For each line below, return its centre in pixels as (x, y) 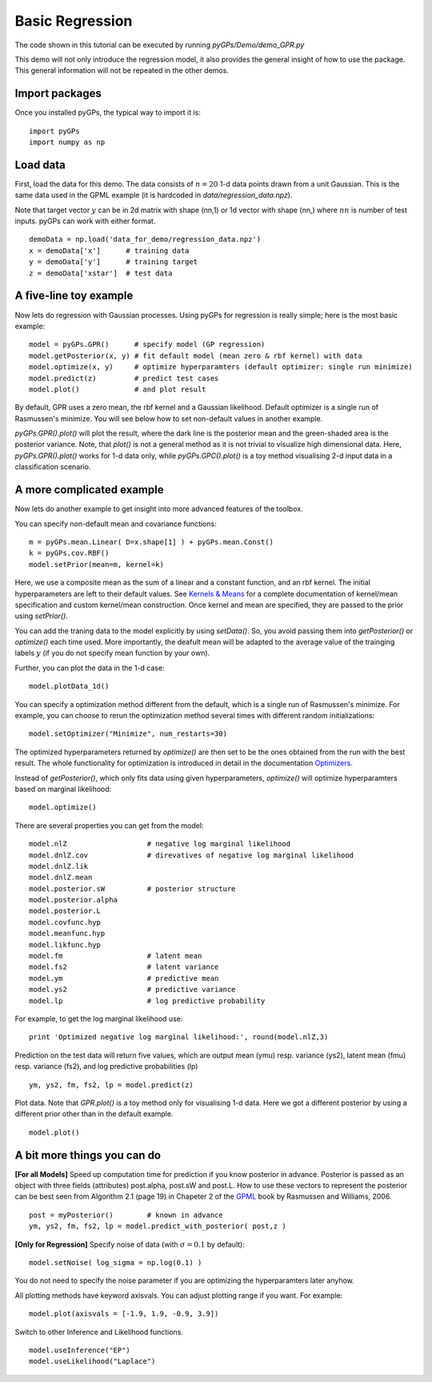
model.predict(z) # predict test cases (124, 378)
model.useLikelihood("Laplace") (92, 1362)
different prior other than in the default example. (94, 1114)
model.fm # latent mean (116, 956)
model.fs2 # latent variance (124, 967)
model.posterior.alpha (74, 900)
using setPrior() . (41, 616)
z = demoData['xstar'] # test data (101, 273)
